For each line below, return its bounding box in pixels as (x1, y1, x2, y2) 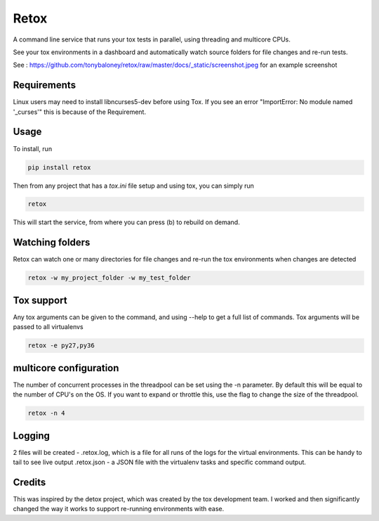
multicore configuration (13, 362, 119, 374)
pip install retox (27, 163, 91, 172)
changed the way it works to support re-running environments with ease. (13, 505, 225, 513)
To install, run (13, 144, 53, 153)
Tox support (13, 294, 67, 306)
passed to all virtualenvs (13, 323, 84, 331)
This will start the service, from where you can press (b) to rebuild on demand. (13, 218, 240, 226)
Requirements (13, 79, 77, 91)
